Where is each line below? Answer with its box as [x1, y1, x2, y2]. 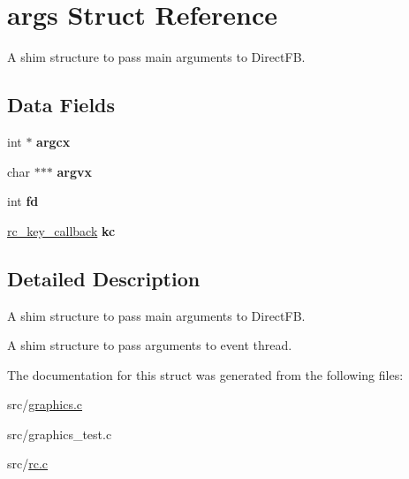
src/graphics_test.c [7, 424, 112, 443]
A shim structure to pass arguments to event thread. [7, 336, 292, 354]
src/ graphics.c [7, 395, 83, 414]
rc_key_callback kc [7, 221, 116, 239]
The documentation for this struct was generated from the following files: [7, 365, 404, 384]
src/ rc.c [7, 454, 49, 473]
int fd [7, 192, 39, 210]
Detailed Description [7, 264, 201, 292]
